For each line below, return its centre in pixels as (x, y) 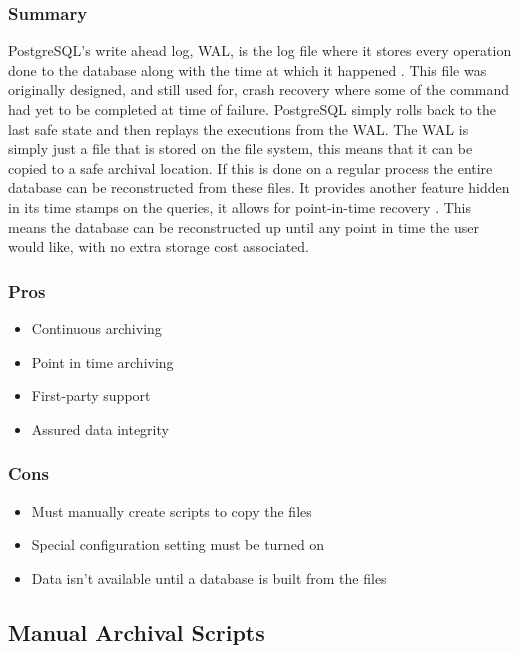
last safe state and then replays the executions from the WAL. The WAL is (238, 128)
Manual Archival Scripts (136, 631)
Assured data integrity (100, 428)
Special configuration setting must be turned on (178, 544)
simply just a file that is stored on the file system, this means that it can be (240, 148)
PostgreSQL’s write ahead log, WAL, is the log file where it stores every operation (260, 50)
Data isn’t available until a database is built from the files (209, 577)
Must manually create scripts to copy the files (171, 510)
